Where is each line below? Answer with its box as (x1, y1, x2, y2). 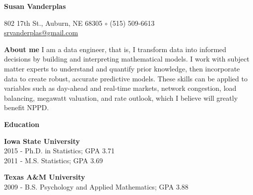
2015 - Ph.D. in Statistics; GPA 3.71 (4, 145, 115, 156)
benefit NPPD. (4, 102, 49, 113)
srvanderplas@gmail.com (4, 27, 78, 38)
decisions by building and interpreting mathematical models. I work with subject (4, 54, 250, 64)
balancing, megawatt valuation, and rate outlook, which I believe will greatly (4, 92, 238, 103)
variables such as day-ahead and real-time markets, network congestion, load (4, 83, 237, 93)
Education (4, 119, 40, 129)
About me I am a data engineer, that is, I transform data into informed (4, 44, 227, 54)
